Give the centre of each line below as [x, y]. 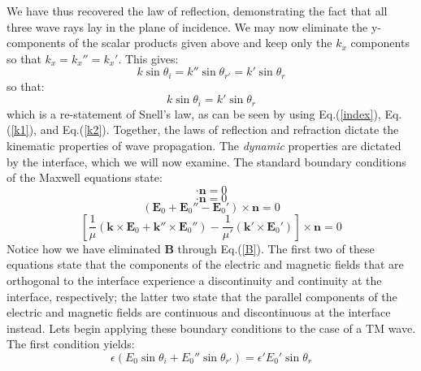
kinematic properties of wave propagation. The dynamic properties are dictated [204, 146]
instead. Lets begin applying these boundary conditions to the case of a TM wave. [211, 328]
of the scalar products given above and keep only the [201, 43]
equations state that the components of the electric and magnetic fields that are [205, 264]
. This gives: [148, 58]
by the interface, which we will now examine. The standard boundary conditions [206, 161]
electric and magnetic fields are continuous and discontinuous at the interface [199, 312]
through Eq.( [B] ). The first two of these [276, 248]
